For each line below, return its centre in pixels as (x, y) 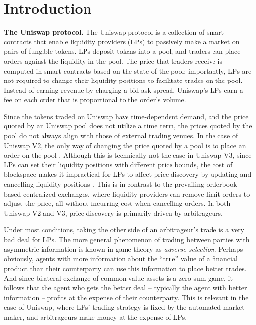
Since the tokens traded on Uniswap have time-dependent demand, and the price (126, 116)
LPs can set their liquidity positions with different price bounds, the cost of (118, 164)
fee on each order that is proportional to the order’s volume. (95, 100)
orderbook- (223, 184)
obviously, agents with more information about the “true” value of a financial (121, 259)
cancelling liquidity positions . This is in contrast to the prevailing (104, 184)
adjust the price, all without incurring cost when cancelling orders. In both (117, 203)
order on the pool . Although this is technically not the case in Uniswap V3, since (128, 155)
